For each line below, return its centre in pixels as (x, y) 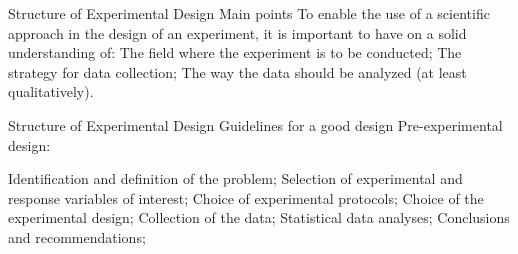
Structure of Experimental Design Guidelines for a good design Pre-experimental (255, 124)
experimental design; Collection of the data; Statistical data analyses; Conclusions (259, 217)
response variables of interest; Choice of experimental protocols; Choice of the (246, 197)
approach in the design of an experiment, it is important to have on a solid (237, 32)
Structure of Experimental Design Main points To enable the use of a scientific (249, 13)
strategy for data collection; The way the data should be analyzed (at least (237, 71)
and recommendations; (77, 236)
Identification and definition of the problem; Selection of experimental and (235, 178)
